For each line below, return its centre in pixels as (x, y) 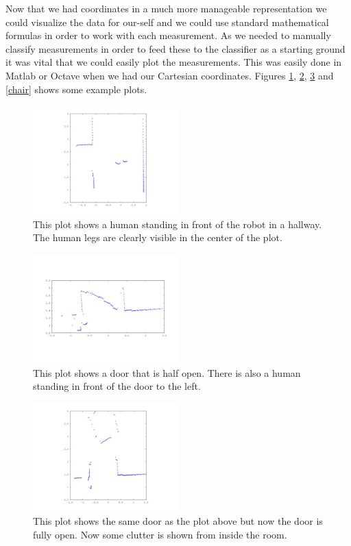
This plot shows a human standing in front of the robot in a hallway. (178, 224)
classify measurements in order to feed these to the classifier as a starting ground (175, 48)
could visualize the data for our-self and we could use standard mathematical (167, 22)
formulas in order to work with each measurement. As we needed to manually (168, 35)
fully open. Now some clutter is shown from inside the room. (160, 534)
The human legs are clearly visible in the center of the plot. (158, 237)
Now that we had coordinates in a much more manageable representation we (166, 8)
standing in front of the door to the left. (117, 386)
